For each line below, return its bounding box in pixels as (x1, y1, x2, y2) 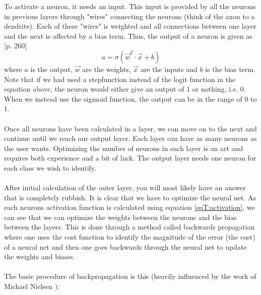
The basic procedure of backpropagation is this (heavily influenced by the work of (4, 271, 256, 281)
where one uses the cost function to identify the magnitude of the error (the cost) (4, 232, 255, 242)
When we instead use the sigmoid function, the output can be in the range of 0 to (4, 93, 257, 104)
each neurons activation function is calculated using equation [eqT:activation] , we (4, 202, 255, 212)
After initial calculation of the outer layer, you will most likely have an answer (4, 182, 246, 193)
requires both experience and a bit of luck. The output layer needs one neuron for (4, 153, 256, 163)
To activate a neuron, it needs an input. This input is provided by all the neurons (4, 1, 256, 11)
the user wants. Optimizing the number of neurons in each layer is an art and (4, 142, 243, 153)
